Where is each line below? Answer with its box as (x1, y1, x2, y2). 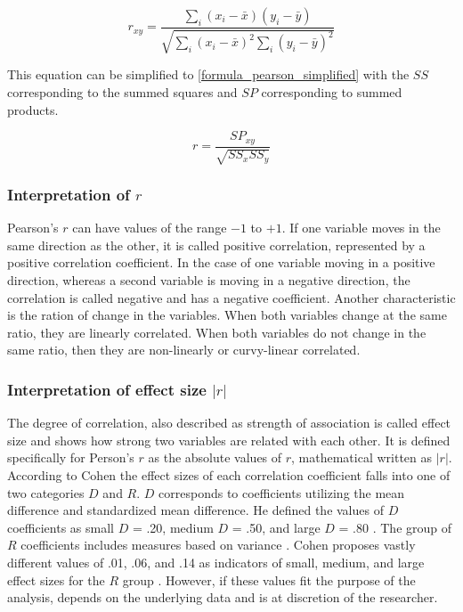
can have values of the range (72, 218, 227, 237)
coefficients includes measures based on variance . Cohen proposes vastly (20, 535, 416, 554)
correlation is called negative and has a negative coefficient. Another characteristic (7, 288, 456, 306)
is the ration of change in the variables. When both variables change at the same (7, 306, 447, 324)
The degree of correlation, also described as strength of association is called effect (7, 413, 451, 432)
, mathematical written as (291, 448, 433, 467)
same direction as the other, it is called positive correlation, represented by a (7, 235, 426, 254)
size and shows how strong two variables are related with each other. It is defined (7, 430, 451, 449)
